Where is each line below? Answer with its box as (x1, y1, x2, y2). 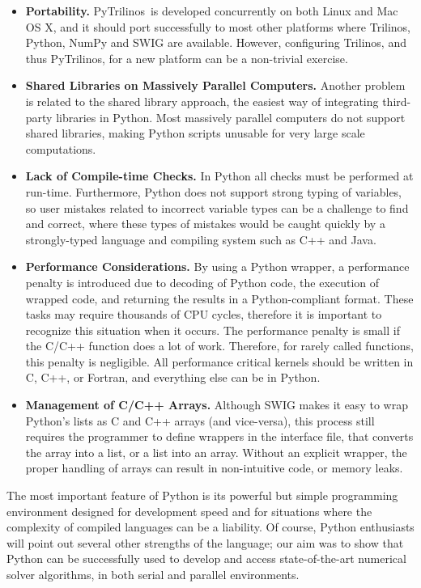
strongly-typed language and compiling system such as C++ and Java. (25, 231, 376, 247)
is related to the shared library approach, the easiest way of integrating (25, 92, 379, 109)
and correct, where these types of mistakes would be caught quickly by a (25, 215, 385, 232)
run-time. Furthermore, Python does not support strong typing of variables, (25, 183, 402, 200)
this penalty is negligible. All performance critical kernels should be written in (25, 353, 414, 370)
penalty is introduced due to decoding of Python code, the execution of (25, 273, 380, 290)
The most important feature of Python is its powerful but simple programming (6, 487, 398, 504)
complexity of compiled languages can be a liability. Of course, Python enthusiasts (6, 518, 415, 535)
